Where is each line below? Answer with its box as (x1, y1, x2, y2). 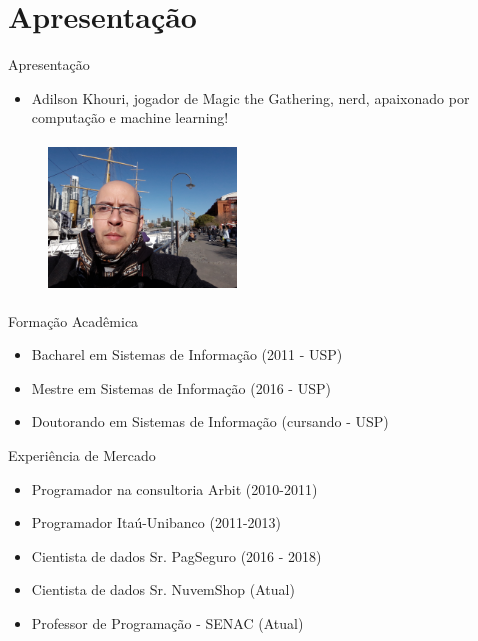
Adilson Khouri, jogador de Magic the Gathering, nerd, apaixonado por (31, 87, 470, 108)
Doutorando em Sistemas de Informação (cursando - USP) (31, 411, 389, 432)
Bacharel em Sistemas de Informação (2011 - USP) (31, 344, 343, 365)
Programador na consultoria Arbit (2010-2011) (31, 478, 318, 499)
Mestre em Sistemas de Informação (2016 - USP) (31, 377, 331, 398)
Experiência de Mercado (8, 445, 156, 466)
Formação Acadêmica (8, 310, 139, 331)
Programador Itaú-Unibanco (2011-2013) (31, 512, 282, 533)
